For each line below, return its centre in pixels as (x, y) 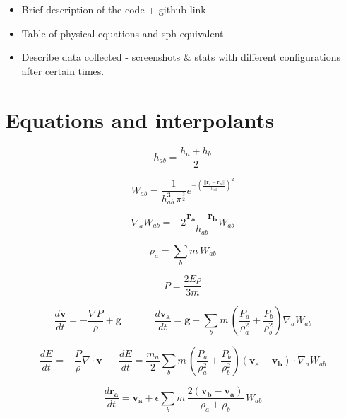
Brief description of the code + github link (114, 9)
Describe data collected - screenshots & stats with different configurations (181, 57)
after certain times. (63, 70)
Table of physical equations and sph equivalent (123, 33)
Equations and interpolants (139, 119)
